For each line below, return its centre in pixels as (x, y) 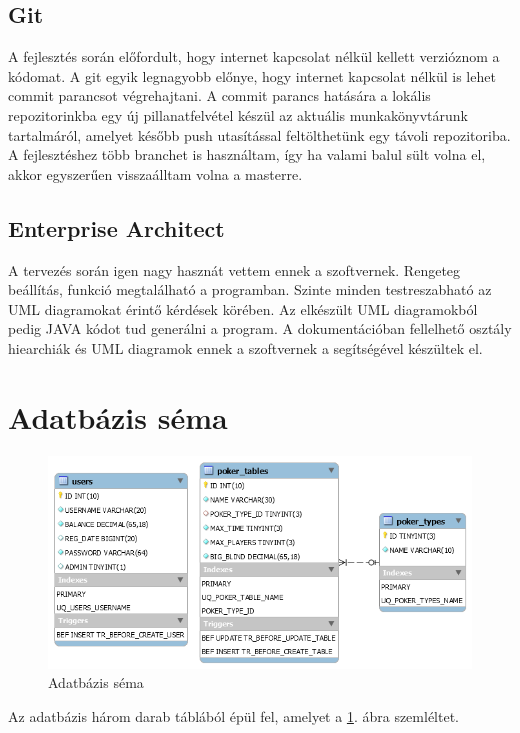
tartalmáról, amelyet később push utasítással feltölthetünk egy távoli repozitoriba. (259, 134)
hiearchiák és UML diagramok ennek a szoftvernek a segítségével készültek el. (245, 347)
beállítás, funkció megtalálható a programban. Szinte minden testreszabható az (250, 289)
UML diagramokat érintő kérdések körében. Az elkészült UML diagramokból (243, 308)
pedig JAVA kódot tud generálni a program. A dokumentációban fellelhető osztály (260, 328)
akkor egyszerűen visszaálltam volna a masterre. (155, 173)
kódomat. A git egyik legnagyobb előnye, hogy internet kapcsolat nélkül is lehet (252, 75)
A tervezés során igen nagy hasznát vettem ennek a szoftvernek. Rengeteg (234, 269)
